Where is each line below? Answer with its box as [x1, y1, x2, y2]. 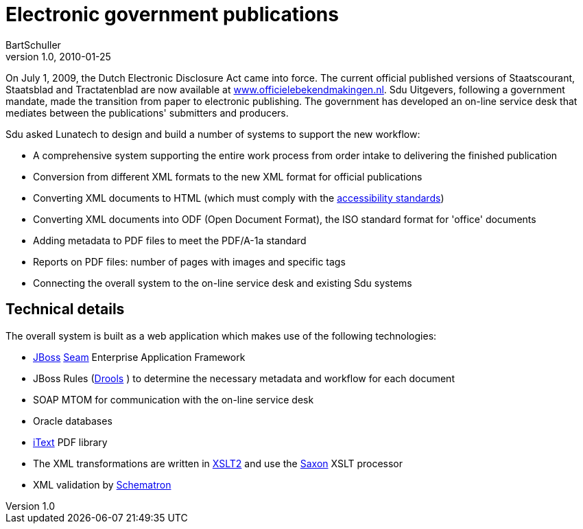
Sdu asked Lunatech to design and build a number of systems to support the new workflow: [5, 128, 420, 140]
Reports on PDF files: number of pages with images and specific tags [33, 255, 346, 268]
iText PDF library [33, 436, 108, 448]
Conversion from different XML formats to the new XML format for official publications [33, 170, 423, 183]
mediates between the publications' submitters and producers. [5, 106, 289, 119]
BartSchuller [5, 38, 61, 51]
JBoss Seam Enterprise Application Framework [33, 351, 246, 363]
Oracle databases [33, 414, 112, 427]
